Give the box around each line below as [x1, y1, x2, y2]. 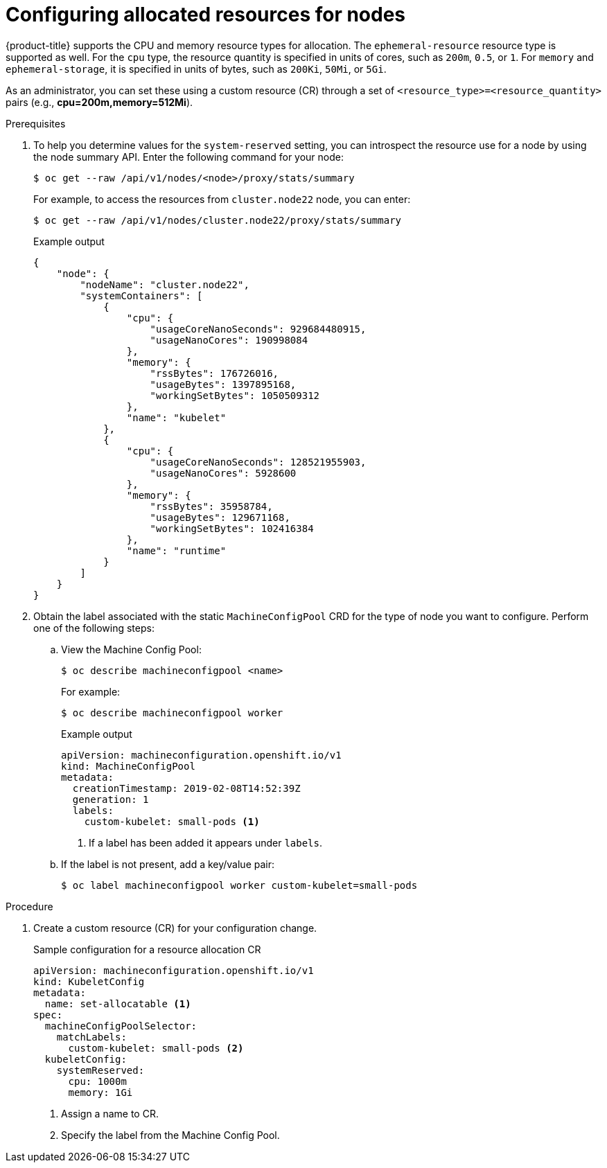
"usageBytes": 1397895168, [150, 378, 297, 390]
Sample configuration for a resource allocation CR [33, 943, 261, 955]
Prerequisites [6, 117, 66, 130]
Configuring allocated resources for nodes [6, 3, 406, 26]
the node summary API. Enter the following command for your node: [33, 150, 344, 163]
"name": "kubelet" [126, 412, 227, 423]
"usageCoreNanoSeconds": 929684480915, [150, 323, 367, 335]
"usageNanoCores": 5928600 [150, 467, 297, 479]
